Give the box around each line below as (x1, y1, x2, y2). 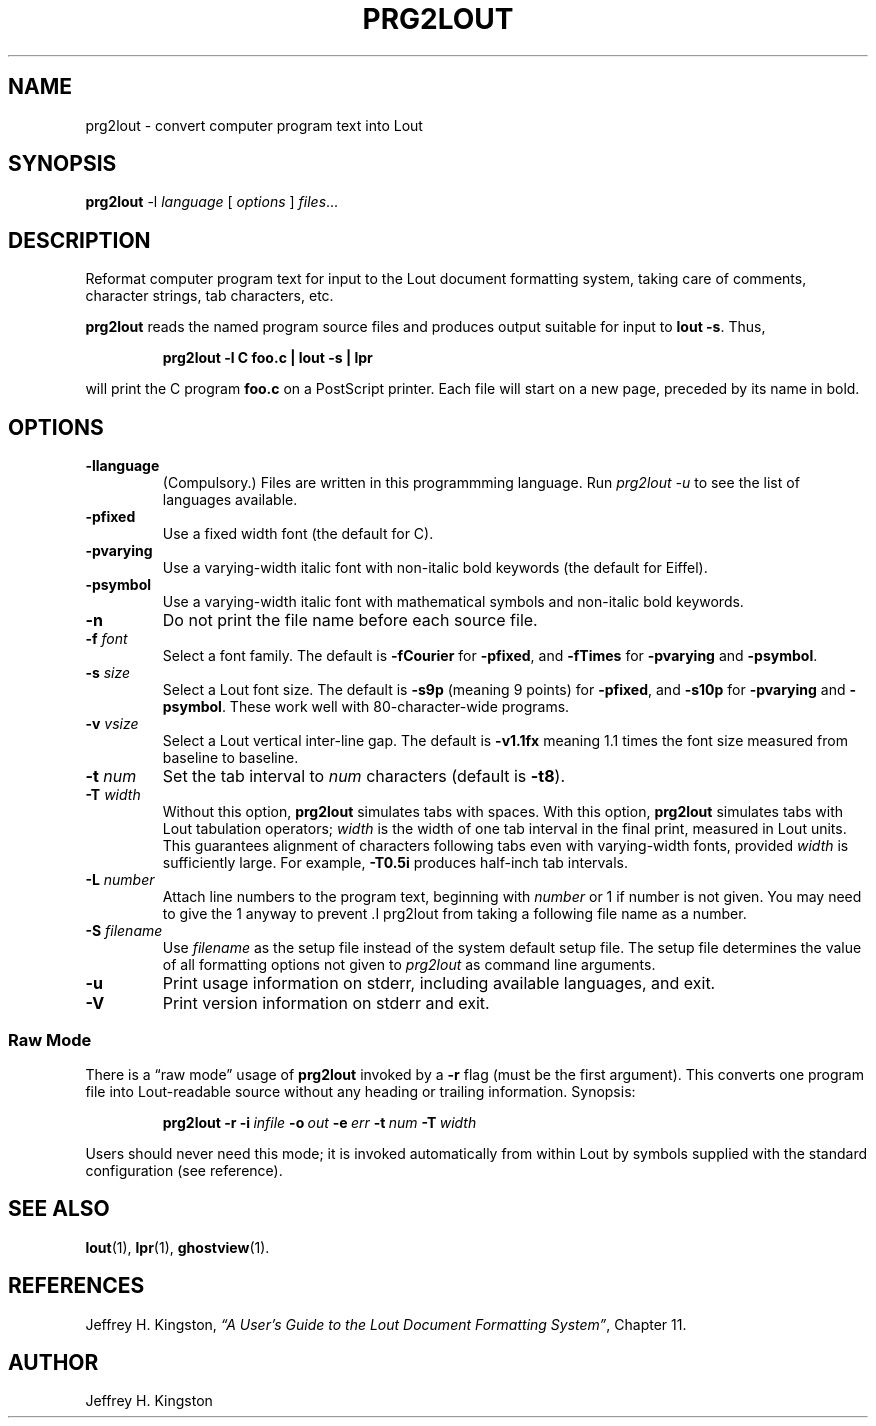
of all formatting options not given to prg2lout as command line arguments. (162, 956, 656, 974)
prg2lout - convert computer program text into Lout (85, 116, 423, 134)
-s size (85, 664, 131, 682)
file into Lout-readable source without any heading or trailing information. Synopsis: (85, 1082, 636, 1100)
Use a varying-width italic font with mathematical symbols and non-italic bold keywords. (162, 593, 744, 611)
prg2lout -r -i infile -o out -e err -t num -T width (162, 1113, 477, 1131)
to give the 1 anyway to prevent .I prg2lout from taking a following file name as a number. (162, 905, 747, 923)
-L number (85, 871, 155, 889)
